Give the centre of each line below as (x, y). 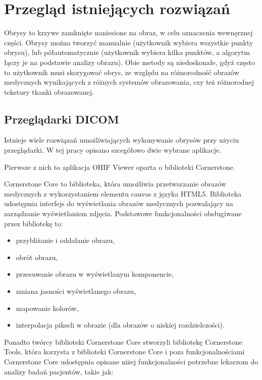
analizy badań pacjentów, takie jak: (59, 371)
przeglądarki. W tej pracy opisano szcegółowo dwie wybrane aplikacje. (113, 150)
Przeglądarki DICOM (62, 119)
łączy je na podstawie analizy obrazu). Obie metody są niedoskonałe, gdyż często (129, 62)
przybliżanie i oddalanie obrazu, (65, 240)
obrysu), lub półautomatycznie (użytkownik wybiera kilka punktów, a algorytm (127, 52)
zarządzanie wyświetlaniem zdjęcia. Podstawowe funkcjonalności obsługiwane (123, 213)
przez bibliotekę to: (34, 223)
